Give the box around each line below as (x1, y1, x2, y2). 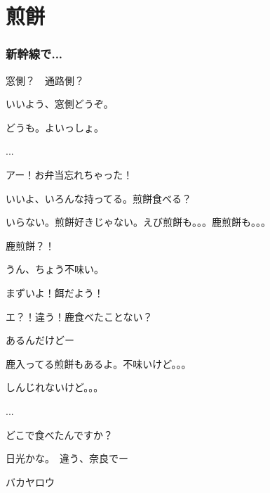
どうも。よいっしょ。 (6, 120, 104, 134)
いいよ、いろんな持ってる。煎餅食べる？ (6, 191, 192, 205)
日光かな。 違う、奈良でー (6, 451, 128, 466)
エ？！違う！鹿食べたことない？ (6, 309, 153, 324)
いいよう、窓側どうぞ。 (6, 96, 114, 111)
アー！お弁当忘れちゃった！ (6, 167, 133, 181)
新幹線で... (6, 45, 63, 63)
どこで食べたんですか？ (6, 427, 113, 442)
